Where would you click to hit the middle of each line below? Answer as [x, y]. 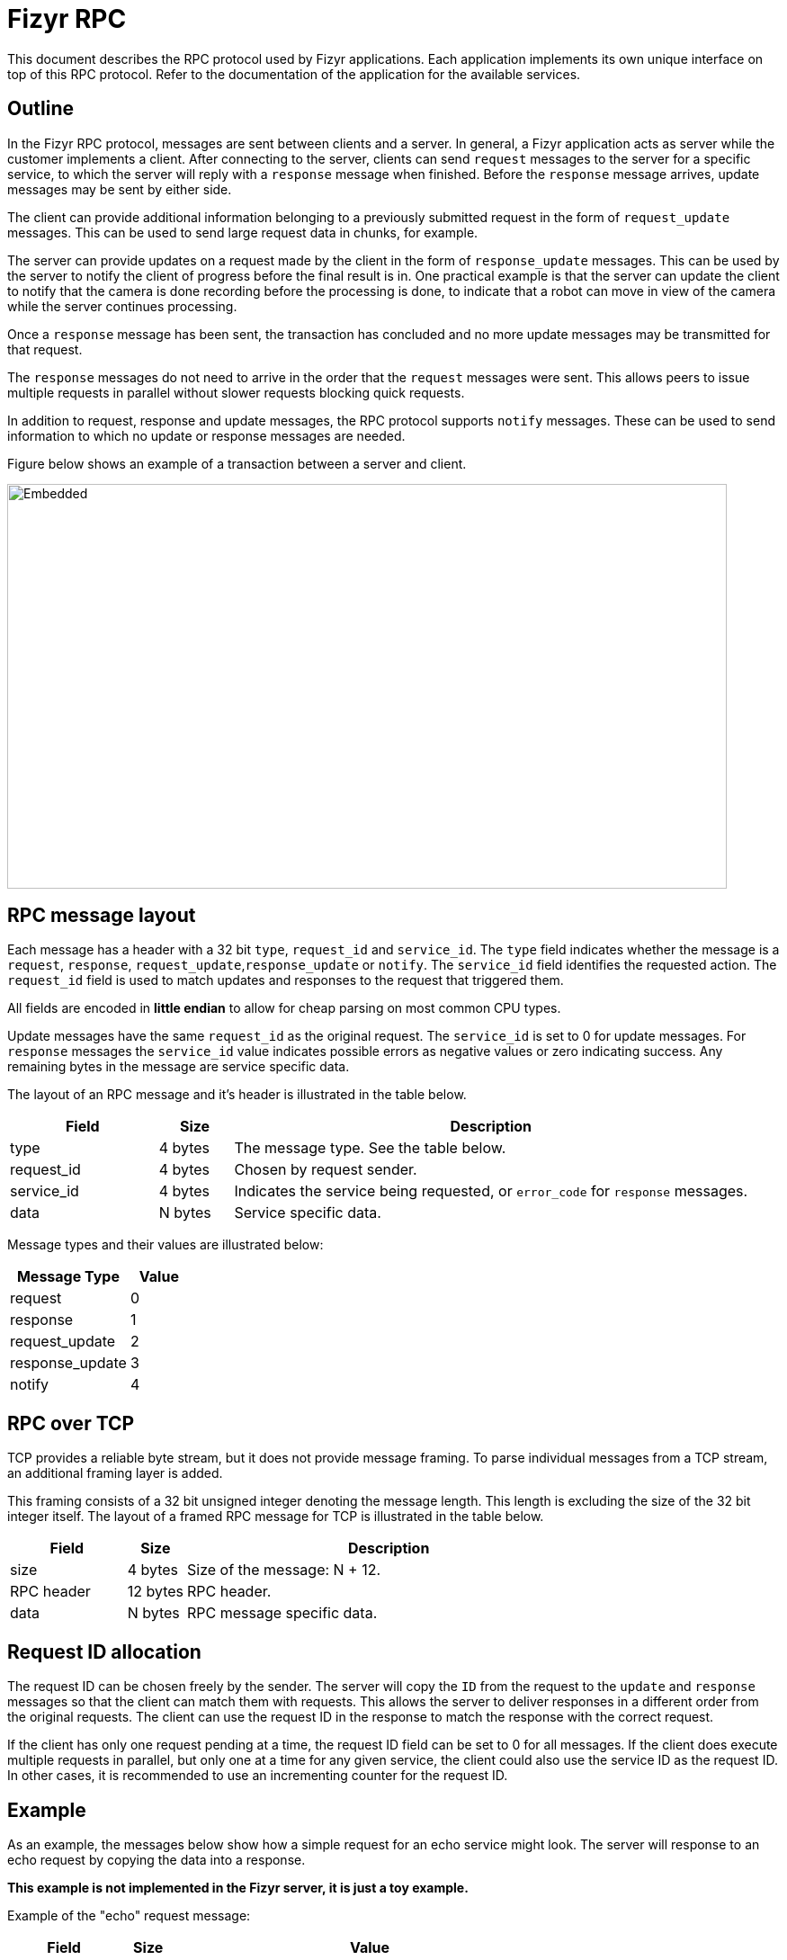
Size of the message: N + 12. [284, 1570]
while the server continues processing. [122, 306]
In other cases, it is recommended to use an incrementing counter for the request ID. [258, 1776]
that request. [45, 349]
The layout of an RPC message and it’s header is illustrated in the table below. [237, 1095]
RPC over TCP [71, 1423]
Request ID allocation [104, 1651]
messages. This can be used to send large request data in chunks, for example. [243, 232]
